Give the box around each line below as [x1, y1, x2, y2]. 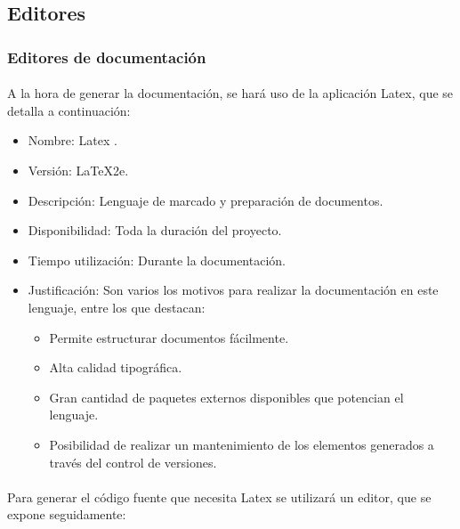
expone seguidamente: [7, 505, 126, 524]
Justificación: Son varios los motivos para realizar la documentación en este [28, 281, 439, 299]
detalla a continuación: [7, 101, 131, 119]
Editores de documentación [7, 45, 206, 68]
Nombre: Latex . [28, 131, 117, 150]
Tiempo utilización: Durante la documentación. [28, 250, 286, 269]
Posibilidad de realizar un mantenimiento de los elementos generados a [49, 435, 434, 453]
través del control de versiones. [49, 452, 217, 471]
